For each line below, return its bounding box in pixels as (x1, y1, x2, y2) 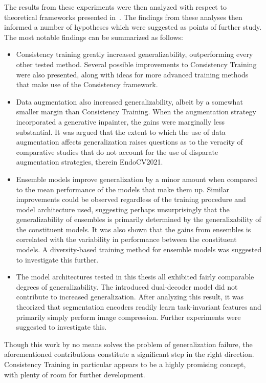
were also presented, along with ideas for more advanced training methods (16, 69, 249, 79)
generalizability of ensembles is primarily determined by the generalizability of (16, 214, 261, 225)
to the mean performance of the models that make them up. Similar (16, 184, 230, 194)
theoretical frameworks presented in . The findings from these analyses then (4, 11, 242, 22)
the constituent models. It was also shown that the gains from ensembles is (16, 224, 251, 234)
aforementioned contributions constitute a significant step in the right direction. (4, 349, 254, 359)
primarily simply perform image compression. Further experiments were (16, 311, 241, 322)
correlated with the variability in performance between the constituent (16, 234, 237, 245)
